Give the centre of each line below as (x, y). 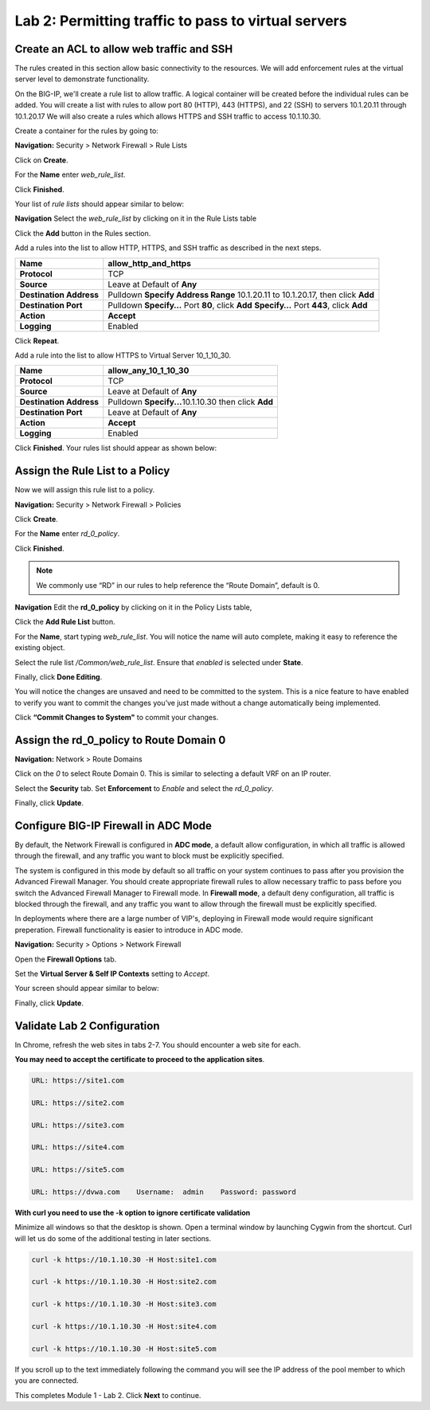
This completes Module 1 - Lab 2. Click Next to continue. (108, 1395)
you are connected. (47, 1381)
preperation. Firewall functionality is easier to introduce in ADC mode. (129, 930)
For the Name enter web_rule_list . (70, 174)
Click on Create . (41, 160)
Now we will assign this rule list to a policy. (85, 490)
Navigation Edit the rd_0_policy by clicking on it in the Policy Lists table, (133, 607)
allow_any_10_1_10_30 (149, 370)
